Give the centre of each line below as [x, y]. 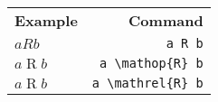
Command [166, 20]
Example [46, 20]
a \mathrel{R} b [147, 83]
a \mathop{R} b [152, 63]
